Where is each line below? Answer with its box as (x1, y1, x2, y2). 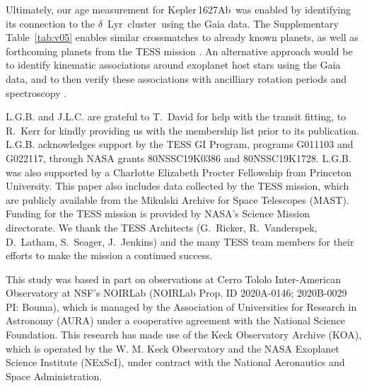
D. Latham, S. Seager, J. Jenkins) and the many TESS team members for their (6, 234, 354, 249)
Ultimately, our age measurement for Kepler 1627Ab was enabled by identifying (6, 2, 351, 16)
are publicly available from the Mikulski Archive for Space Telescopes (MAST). (6, 192, 349, 207)
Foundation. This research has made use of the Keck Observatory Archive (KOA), (6, 327, 362, 342)
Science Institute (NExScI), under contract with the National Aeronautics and (6, 355, 345, 370)
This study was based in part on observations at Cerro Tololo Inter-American (6, 271, 341, 286)
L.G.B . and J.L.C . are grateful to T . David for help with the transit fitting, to (6, 109, 346, 124)
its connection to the (6, 16, 95, 30)
